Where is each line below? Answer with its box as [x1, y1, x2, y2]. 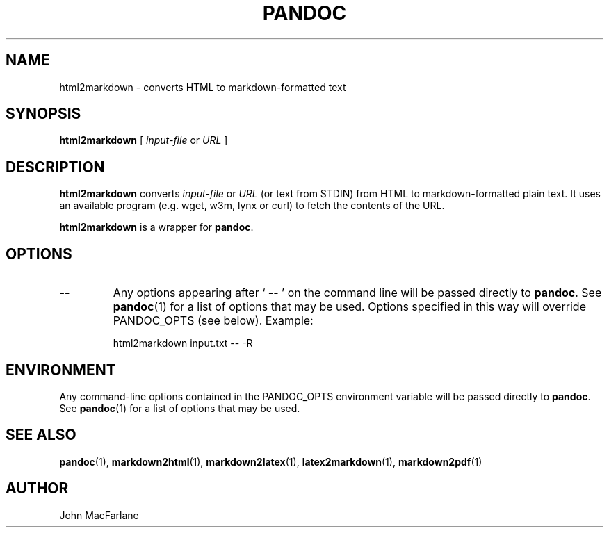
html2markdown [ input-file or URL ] [59, 134, 228, 147]
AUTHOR [6, 479, 69, 498]
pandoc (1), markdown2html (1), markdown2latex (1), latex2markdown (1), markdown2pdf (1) [59, 455, 482, 468]
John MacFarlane [59, 509, 139, 521]
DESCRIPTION [6, 158, 105, 176]
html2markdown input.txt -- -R [113, 337, 253, 350]
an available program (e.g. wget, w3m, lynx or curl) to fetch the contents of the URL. [59, 199, 445, 212]
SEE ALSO [6, 426, 76, 444]
